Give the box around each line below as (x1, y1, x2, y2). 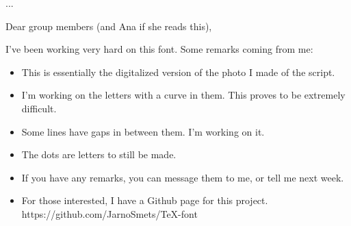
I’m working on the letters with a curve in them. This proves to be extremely (21, 88, 346, 102)
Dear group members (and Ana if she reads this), (5, 18, 212, 33)
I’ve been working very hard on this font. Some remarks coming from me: (5, 42, 313, 56)
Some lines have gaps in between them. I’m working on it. (21, 124, 265, 138)
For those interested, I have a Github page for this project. (21, 193, 268, 208)
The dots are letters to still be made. (21, 147, 177, 162)
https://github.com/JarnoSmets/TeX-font (21, 206, 198, 221)
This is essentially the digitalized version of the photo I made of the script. (21, 64, 335, 79)
